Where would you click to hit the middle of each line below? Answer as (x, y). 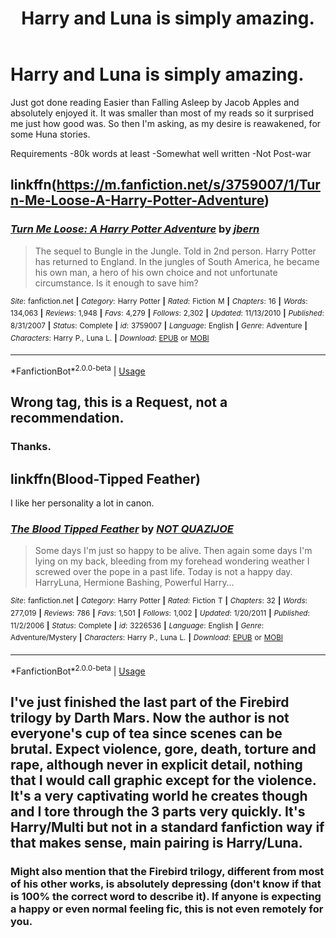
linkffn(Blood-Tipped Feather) (105, 478)
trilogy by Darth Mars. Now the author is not (150, 718)
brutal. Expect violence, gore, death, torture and (163, 749)
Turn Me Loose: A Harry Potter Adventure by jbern (135, 229)
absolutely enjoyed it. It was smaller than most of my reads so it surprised (162, 113)
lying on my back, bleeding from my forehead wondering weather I (172, 561)
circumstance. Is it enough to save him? (116, 283)
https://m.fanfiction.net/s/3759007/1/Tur (188, 185)
